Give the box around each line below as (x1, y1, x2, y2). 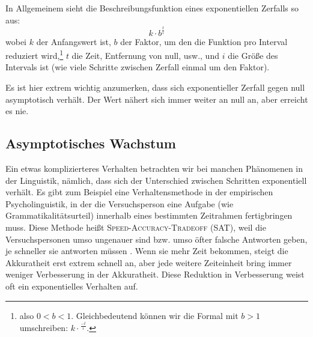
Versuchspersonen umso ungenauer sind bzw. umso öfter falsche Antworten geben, (5, 232, 308, 245)
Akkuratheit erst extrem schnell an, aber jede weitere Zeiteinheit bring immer (5, 256, 292, 269)
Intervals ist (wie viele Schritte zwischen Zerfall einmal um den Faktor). (5, 61, 270, 73)
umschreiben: (19, 321, 68, 333)
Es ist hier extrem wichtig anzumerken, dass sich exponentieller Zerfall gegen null (5, 80, 305, 93)
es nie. (5, 105, 29, 117)
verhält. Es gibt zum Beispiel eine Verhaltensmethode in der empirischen (5, 186, 273, 198)
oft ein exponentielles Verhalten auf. (5, 279, 138, 292)
